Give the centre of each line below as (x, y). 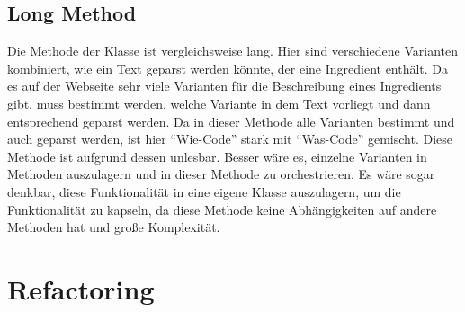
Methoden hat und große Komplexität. (114, 227)
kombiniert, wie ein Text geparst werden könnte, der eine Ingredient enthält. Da (228, 68)
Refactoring (81, 288)
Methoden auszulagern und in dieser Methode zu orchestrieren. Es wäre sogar (221, 174)
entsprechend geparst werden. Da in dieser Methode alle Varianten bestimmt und (231, 121)
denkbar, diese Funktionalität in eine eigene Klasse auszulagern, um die (204, 191)
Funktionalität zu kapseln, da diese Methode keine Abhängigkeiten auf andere (222, 209)
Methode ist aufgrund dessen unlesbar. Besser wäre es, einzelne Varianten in (217, 156)
